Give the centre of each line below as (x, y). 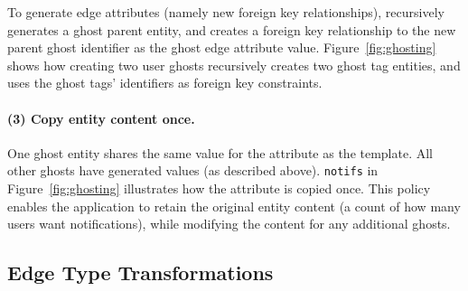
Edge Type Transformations (140, 272)
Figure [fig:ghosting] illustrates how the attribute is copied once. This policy (219, 188)
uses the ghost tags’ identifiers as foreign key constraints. (165, 83)
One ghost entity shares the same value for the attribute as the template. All (220, 152)
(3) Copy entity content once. (101, 118)
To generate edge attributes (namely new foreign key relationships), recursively (226, 12)
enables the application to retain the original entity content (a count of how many (234, 206)
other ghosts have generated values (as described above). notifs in (193, 170)
